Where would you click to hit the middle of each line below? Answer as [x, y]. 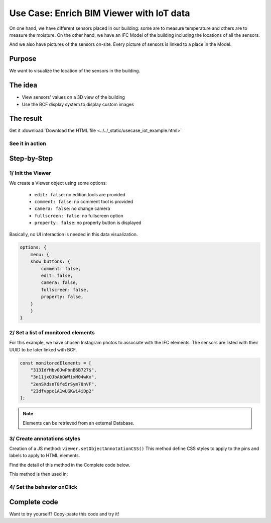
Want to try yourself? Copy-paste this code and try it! [64, 514]
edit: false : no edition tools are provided [80, 194]
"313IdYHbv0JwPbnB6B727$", [64, 370]
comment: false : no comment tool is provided [84, 201]
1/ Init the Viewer [30, 173]
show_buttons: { [50, 261]
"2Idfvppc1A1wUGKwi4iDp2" [62, 391]
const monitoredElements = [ [56, 363]
